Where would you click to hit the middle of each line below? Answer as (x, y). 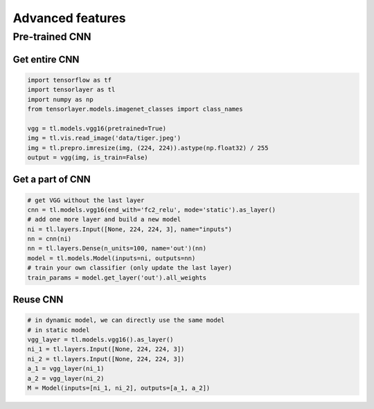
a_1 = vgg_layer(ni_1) (66, 369)
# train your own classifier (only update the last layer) (130, 268)
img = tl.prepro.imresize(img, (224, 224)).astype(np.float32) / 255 (148, 148)
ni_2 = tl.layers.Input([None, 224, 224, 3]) (106, 359)
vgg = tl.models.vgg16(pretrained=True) (97, 128)
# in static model (59, 330)
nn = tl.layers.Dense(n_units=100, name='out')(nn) (117, 248)
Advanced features (69, 18)
